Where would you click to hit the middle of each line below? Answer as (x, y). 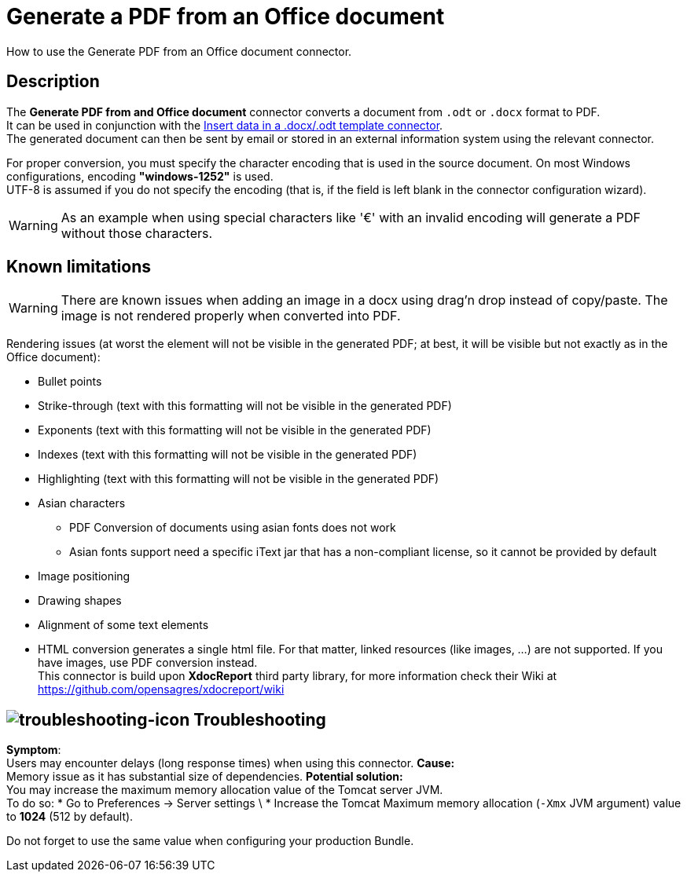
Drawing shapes (80, 601)
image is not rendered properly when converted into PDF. (231, 316)
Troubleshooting (260, 719)
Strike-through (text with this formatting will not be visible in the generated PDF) (245, 406)
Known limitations (79, 267)
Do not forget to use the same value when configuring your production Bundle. (210, 841)
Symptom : (34, 750)
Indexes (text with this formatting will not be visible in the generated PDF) (228, 455)
